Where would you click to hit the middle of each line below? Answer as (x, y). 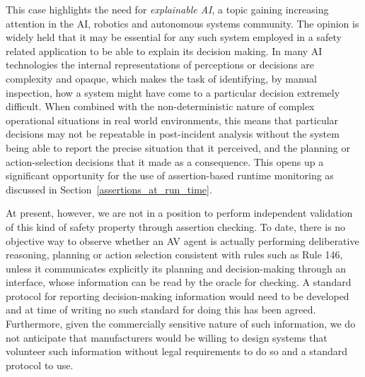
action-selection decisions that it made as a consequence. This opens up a (165, 161)
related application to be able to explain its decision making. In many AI (164, 50)
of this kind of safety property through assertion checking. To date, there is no (176, 226)
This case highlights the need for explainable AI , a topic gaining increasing (167, 9)
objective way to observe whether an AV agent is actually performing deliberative (182, 240)
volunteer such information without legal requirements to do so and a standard (177, 351)
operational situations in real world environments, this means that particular (172, 120)
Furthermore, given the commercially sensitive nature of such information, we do (181, 324)
